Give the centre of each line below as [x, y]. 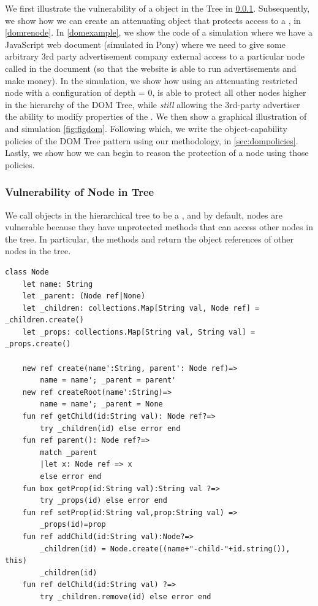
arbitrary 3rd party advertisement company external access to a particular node [155, 56]
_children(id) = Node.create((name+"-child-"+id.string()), [165, 549]
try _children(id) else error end [110, 428]
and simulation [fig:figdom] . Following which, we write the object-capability [146, 128]
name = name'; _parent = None [101, 404]
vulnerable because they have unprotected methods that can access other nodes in [159, 227]
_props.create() [38, 344]
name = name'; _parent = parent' [108, 380]
